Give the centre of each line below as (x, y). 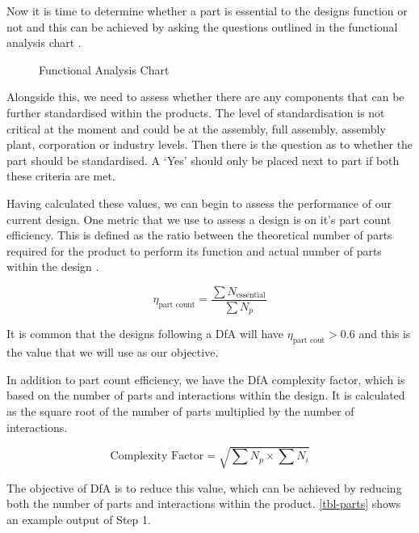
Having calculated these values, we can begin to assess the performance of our (199, 203)
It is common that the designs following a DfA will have (145, 334)
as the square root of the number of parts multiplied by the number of (180, 411)
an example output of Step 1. (79, 519)
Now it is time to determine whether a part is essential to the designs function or (207, 11)
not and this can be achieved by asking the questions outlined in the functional (202, 26)
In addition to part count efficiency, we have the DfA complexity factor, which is (206, 379)
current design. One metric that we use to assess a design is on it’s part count (199, 219)
